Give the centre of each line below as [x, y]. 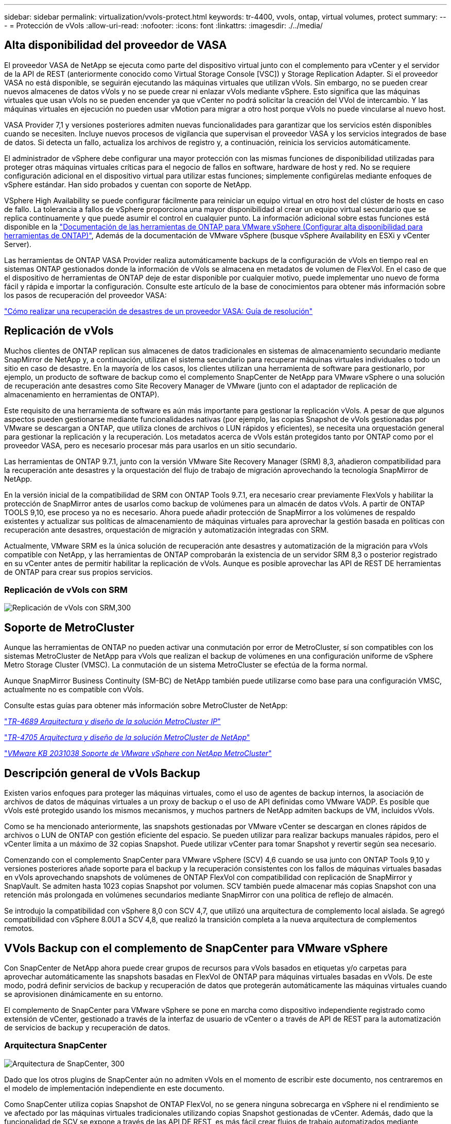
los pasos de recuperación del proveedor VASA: [85, 295]
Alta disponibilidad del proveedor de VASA [116, 45]
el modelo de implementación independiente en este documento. [114, 1088]
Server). [18, 244]
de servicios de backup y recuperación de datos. [87, 1027]
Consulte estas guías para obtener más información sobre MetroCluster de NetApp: [146, 706]
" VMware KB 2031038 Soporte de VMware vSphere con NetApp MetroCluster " [138, 753]
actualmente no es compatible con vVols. [74, 690]
